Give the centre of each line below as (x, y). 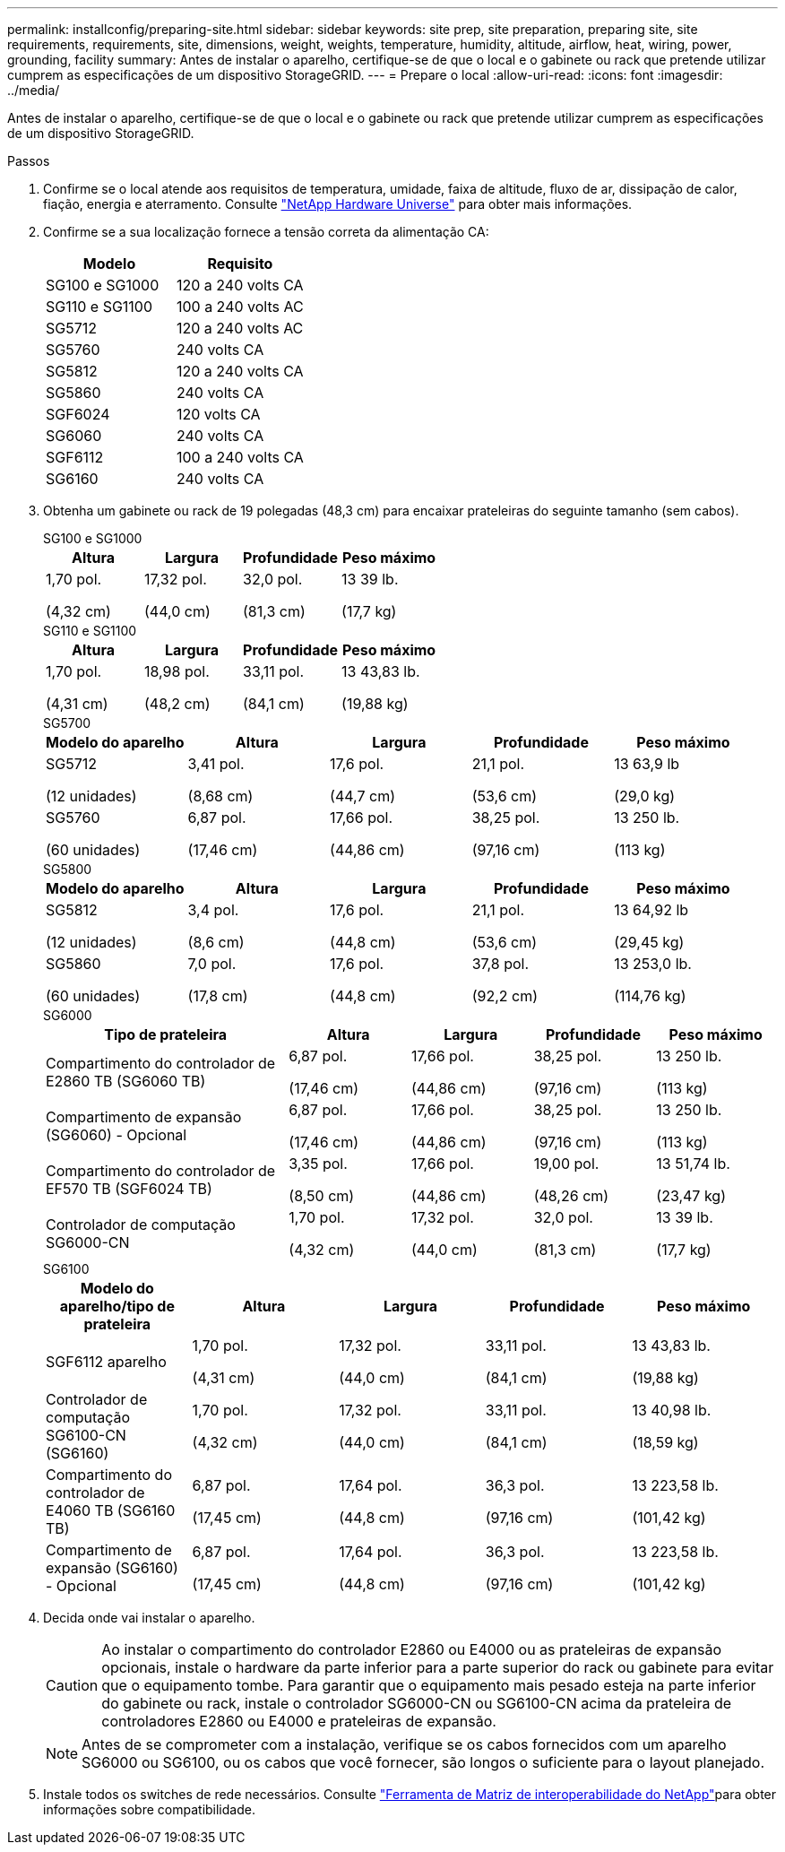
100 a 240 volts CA (240, 457)
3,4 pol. (213, 910)
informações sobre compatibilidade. (149, 1809)
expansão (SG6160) (112, 1568)
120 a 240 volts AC (240, 328)
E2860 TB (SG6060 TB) (126, 1081)
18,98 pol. (177, 671)
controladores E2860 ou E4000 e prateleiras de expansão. (299, 1721)
